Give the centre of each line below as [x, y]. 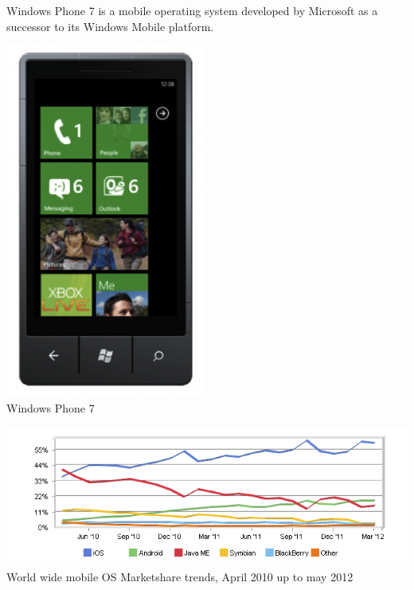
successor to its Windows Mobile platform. [110, 26]
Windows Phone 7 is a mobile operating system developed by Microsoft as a [192, 10]
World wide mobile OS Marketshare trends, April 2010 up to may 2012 [180, 577]
